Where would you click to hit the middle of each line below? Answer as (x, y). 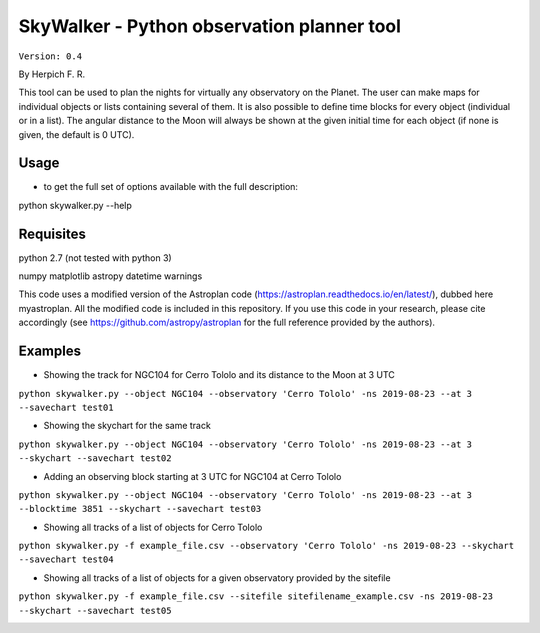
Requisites (52, 233)
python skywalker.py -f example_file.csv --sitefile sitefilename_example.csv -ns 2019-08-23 (256, 596)
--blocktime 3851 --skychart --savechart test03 (140, 509)
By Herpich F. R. (52, 74)
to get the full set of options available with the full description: (171, 187)
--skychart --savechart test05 (95, 610)
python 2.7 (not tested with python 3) (95, 257)
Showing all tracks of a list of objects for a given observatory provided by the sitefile (217, 577)
